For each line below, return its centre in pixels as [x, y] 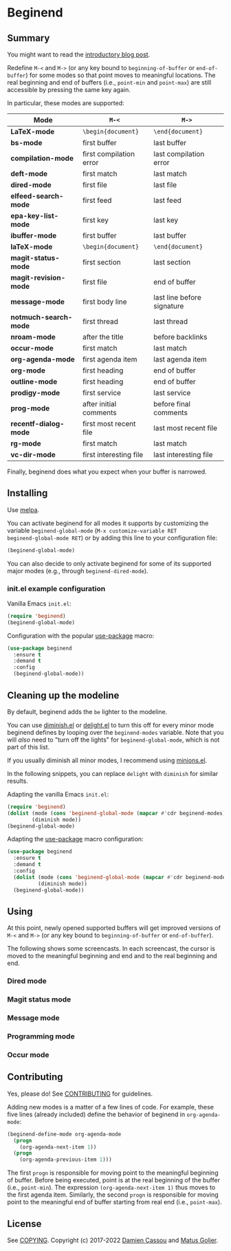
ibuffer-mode [34, 235]
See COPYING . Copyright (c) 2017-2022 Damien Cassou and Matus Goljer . [113, 1240]
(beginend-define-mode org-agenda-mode [64, 1134]
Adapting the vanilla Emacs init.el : [58, 794]
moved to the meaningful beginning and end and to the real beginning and [112, 956]
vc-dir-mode [33, 455]
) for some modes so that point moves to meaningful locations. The [120, 75]
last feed [168, 200]
